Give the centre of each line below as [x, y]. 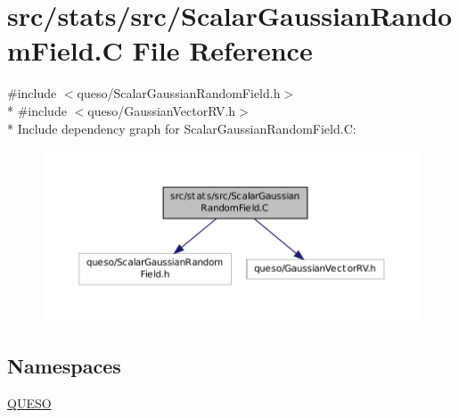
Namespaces [64, 366]
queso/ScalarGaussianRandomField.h [179, 93]
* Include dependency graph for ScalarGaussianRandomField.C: [182, 128]
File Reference [222, 50]
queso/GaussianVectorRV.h [162, 110]
